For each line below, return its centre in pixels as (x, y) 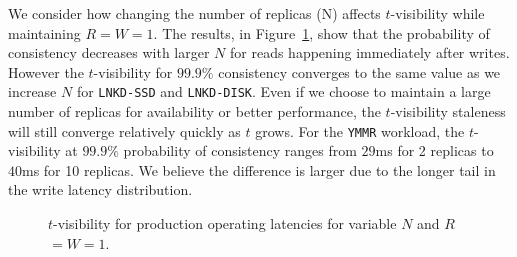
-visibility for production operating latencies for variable (225, 223)
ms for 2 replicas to (434, 150)
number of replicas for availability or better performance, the (194, 111)
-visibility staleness (448, 111)
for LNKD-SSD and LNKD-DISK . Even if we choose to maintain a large (283, 91)
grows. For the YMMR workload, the (360, 130)
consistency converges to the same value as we (359, 71)
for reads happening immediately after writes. (370, 52)
